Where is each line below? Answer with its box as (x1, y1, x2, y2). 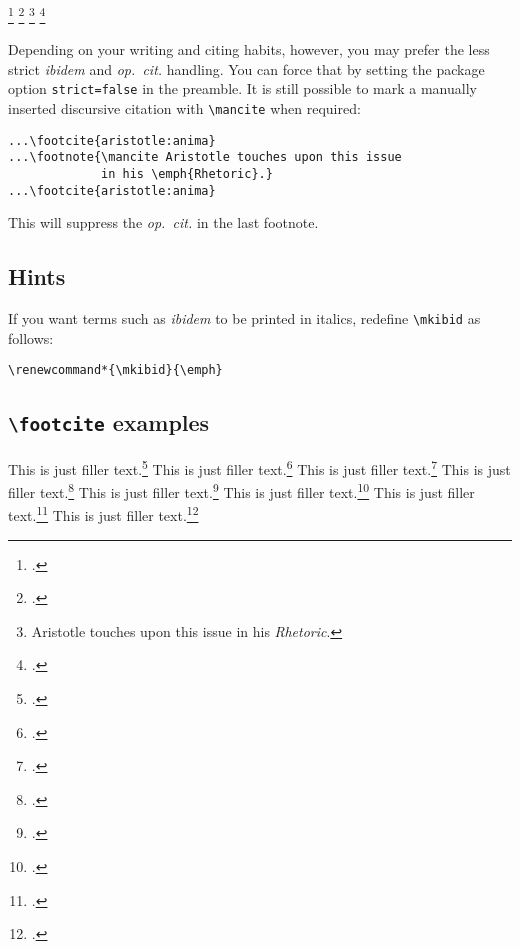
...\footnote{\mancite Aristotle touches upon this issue (8, 150, 402, 165)
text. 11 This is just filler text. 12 (8, 502, 199, 526)
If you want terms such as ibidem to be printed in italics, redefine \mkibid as (8, 308, 481, 329)
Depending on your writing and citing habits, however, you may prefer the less (8, 39, 490, 60)
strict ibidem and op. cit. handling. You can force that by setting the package (8, 58, 485, 79)
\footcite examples (8, 407, 210, 438)
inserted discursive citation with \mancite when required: (8, 98, 361, 119)
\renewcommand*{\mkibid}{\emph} (8, 363, 223, 378)
